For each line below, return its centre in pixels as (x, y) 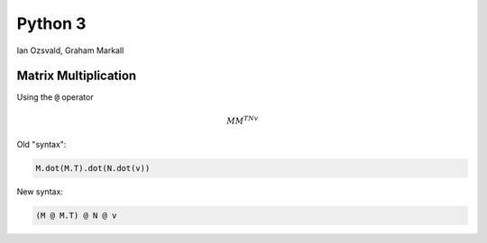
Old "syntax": (41, 145)
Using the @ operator (55, 97)
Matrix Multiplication (77, 76)
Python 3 (51, 23)
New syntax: (40, 192)
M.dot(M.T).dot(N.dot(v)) (93, 168)
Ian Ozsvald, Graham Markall (70, 50)
